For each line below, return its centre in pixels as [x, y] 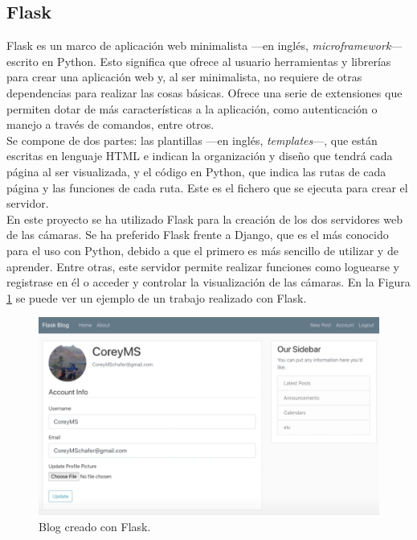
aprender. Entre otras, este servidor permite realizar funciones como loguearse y [203, 266]
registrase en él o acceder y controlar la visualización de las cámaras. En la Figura [208, 282]
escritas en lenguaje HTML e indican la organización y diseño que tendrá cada [200, 156]
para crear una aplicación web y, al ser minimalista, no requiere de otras [184, 77]
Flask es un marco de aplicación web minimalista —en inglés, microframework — [204, 45]
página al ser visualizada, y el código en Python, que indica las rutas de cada [196, 171]
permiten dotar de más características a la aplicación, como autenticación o [192, 108]
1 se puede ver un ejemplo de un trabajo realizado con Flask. [157, 297]
